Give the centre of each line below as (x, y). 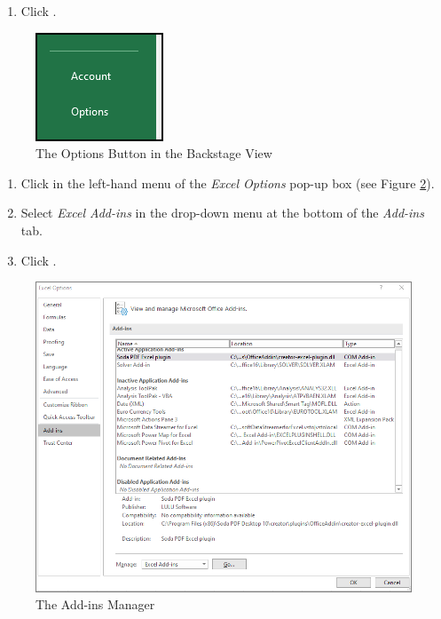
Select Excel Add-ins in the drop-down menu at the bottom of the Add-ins (222, 213)
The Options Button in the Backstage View (154, 153)
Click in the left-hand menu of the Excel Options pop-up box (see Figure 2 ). (228, 183)
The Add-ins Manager (95, 604)
